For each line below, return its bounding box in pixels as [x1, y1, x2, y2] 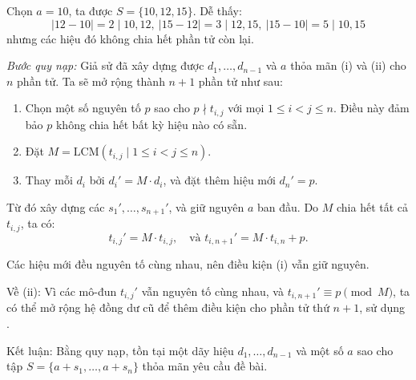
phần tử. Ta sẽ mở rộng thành [17, 72, 165, 89]
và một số [296, 342, 344, 358]
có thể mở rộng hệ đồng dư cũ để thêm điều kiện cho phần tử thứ [6, 299, 329, 316]
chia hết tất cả [337, 199, 409, 216]
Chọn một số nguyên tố [25, 99, 141, 116]
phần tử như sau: [198, 72, 283, 89]
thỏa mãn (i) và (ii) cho [290, 57, 406, 74]
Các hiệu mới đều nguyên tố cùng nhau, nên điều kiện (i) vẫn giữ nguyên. [6, 256, 370, 273]
